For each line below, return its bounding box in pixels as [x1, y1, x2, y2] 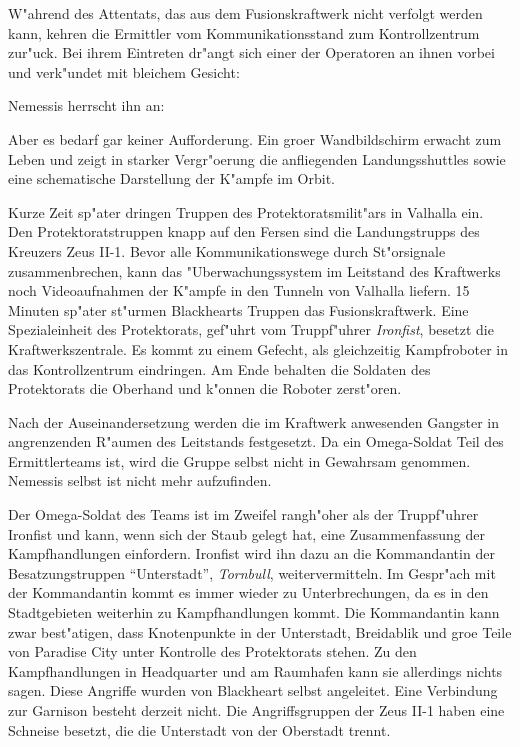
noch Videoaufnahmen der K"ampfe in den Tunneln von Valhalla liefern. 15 [8, 280, 470, 301]
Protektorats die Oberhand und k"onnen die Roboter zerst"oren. [8, 378, 402, 399]
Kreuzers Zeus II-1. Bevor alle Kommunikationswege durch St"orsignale [8, 240, 446, 261]
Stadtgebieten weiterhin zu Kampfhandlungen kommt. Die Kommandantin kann [8, 602, 500, 623]
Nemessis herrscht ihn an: [8, 95, 165, 116]
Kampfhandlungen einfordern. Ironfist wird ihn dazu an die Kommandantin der [8, 543, 495, 564]
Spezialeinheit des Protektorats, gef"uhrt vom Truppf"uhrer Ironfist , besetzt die [8, 319, 494, 340]
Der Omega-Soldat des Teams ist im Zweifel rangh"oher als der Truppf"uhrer [8, 504, 479, 525]
